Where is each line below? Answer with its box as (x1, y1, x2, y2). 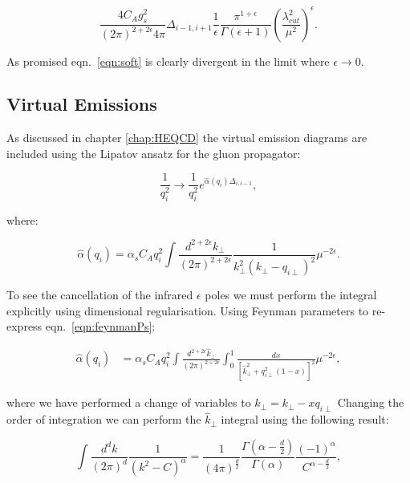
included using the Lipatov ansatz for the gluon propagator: (6, 144, 301, 161)
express (6, 318, 43, 335)
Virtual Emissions (6, 91, 157, 116)
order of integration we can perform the (6, 411, 201, 428)
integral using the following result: (221, 411, 389, 428)
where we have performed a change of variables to (6, 394, 251, 411)
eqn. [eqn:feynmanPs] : (45, 318, 156, 335)
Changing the (337, 394, 404, 411)
